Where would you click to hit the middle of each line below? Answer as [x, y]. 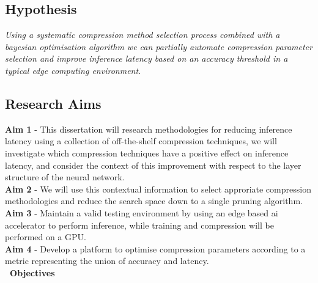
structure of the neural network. [65, 177]
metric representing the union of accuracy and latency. [107, 261]
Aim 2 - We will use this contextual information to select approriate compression [158, 189]
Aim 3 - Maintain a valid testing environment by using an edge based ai [142, 212]
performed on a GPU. [46, 237]
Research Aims [53, 103]
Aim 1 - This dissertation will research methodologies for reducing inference [149, 129]
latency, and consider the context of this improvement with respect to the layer [153, 165]
